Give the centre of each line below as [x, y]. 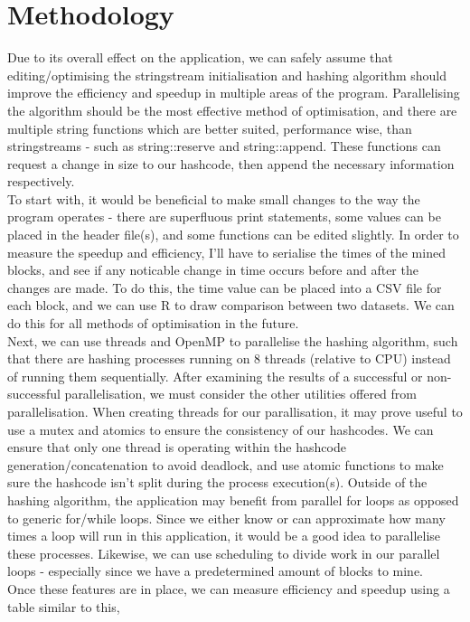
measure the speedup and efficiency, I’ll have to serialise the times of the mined [226, 252]
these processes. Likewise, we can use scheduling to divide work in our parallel [224, 553]
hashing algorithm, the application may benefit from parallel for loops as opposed [233, 499]
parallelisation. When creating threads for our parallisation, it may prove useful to [235, 411]
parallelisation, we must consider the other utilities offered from [240, 394]
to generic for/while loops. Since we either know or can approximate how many [226, 518]
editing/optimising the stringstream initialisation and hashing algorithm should [227, 75]
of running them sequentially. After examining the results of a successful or [215, 376]
